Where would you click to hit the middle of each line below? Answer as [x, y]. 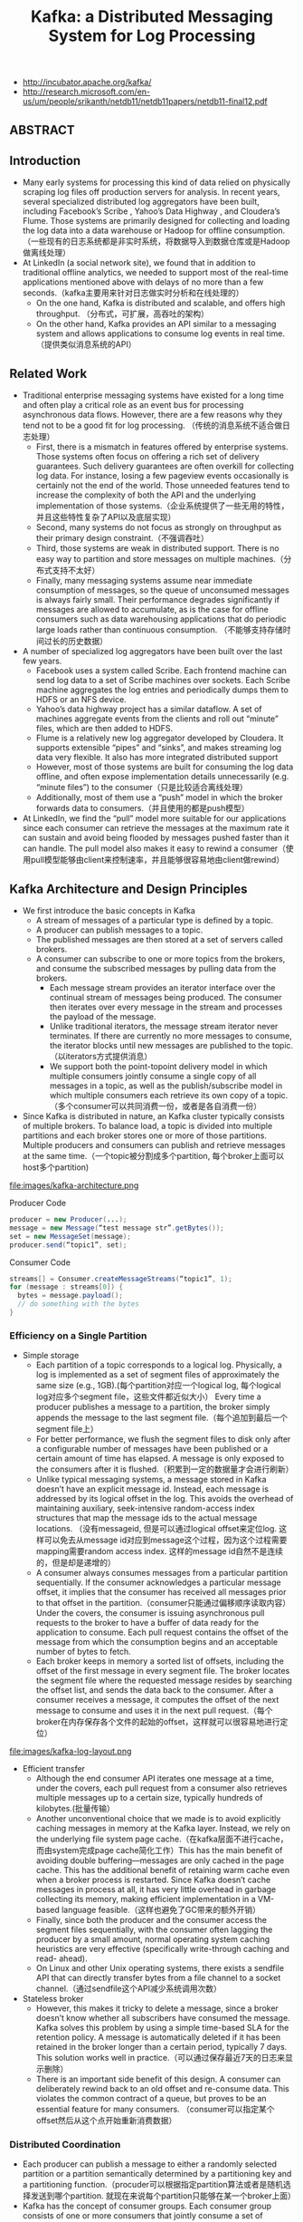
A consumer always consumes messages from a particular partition [161, 1573]
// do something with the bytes [79, 1304]
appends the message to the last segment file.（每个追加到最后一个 [162, 1418]
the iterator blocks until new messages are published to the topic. [171, 1046]
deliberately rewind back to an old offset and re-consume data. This [162, 2089]
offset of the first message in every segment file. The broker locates [163, 1671]
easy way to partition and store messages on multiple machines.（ [160, 559]
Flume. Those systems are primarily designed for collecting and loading [156, 221]
